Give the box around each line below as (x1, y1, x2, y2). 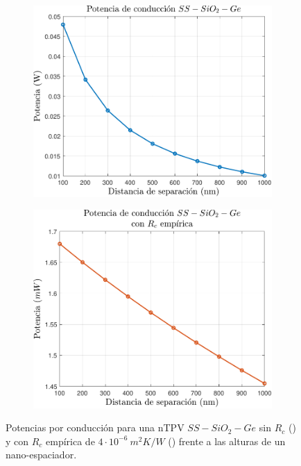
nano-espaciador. (6, 447, 77, 462)
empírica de (46, 433, 95, 448)
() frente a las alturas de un (168, 433, 286, 448)
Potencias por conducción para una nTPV (6, 420, 184, 435)
